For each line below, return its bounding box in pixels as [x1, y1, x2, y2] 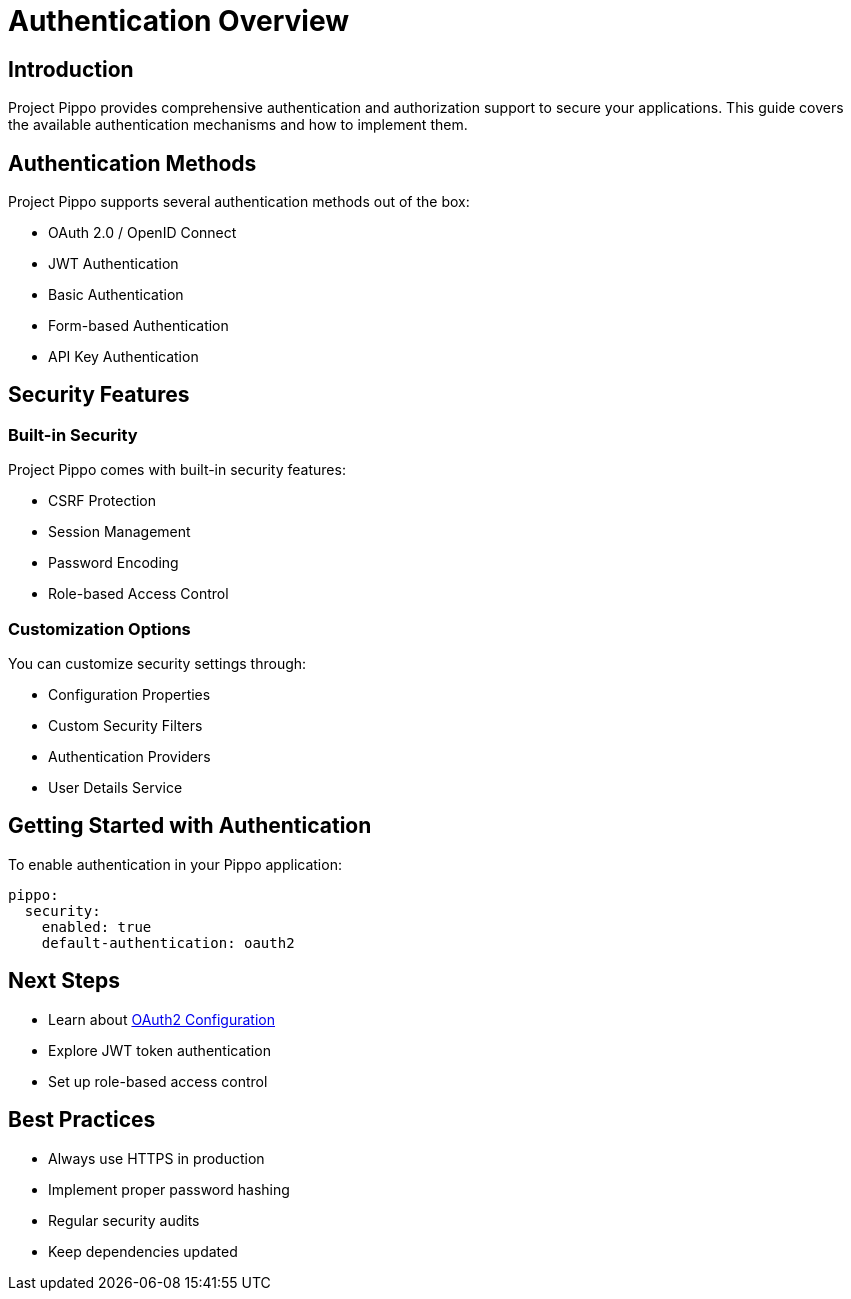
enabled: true [41, 918, 152, 935]
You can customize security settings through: [8, 654, 307, 672]
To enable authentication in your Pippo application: [8, 855, 342, 873]
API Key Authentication [48, 348, 199, 366]
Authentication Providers [48, 747, 211, 765]
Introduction [8, 56, 134, 82]
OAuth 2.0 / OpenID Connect [48, 224, 237, 242]
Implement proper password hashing [48, 1180, 290, 1198]
